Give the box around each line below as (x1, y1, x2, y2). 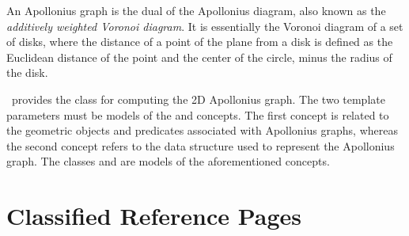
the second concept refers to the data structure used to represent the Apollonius (6, 137, 395, 154)
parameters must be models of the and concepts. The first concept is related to (6, 106, 389, 123)
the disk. (6, 64, 48, 81)
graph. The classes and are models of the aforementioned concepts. (6, 153, 330, 169)
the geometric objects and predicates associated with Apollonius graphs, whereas (6, 122, 398, 139)
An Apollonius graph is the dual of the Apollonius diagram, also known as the (6, 2, 386, 18)
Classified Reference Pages (6, 200, 302, 232)
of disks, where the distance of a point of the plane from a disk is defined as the (6, 33, 393, 50)
